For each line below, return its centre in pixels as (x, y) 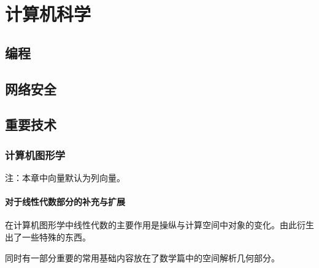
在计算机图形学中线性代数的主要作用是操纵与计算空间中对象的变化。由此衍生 (159, 225)
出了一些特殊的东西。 (48, 236)
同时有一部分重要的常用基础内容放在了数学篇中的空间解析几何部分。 (142, 257)
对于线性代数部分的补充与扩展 (65, 202)
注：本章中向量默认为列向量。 (65, 177)
